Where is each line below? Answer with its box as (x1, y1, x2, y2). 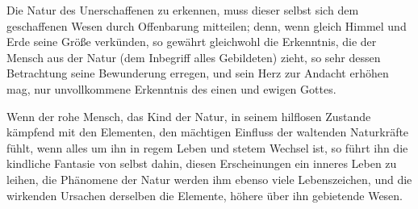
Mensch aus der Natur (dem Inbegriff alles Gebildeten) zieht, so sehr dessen (6, 48, 381, 65)
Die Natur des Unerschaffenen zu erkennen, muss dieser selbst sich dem (6, 2, 359, 18)
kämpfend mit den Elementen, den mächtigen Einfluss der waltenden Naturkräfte (6, 123, 409, 140)
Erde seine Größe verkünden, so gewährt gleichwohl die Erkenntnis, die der (6, 33, 377, 50)
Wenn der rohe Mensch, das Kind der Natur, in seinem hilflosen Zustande (6, 107, 371, 124)
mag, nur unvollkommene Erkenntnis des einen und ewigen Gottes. (6, 80, 336, 97)
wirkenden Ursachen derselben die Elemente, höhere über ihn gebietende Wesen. (6, 186, 403, 203)
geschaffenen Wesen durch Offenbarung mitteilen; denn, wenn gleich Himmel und (6, 17, 407, 34)
